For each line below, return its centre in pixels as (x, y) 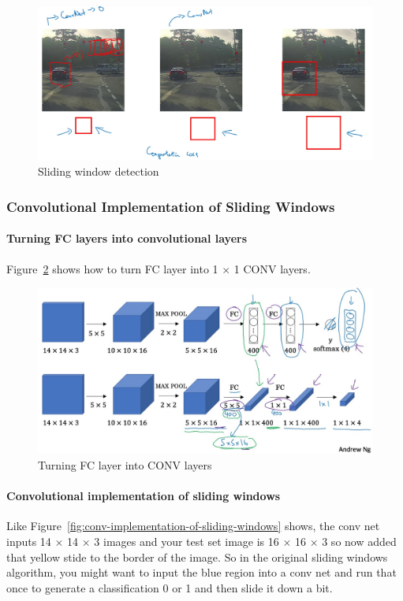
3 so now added (359, 542)
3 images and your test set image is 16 (187, 542)
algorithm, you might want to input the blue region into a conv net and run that (201, 572)
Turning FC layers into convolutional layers (127, 238)
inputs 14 (29, 542)
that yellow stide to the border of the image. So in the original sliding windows (197, 556)
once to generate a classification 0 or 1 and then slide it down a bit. (170, 587)
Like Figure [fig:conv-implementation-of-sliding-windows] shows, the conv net (193, 526)
